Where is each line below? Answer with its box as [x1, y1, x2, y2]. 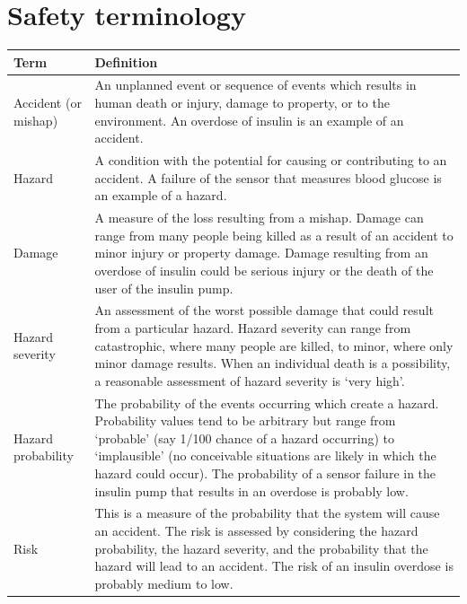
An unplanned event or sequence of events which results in [94, 75, 417, 94]
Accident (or [13, 93, 82, 112]
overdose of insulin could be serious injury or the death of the [94, 260, 434, 279]
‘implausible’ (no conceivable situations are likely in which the [94, 446, 436, 465]
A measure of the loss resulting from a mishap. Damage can [94, 208, 424, 227]
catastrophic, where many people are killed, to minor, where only [94, 336, 454, 355]
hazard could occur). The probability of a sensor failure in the [94, 463, 436, 482]
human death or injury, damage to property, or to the [94, 93, 390, 112]
